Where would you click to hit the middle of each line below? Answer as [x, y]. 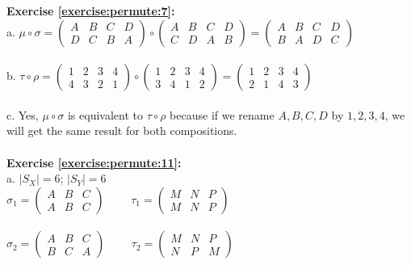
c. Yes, [23, 114]
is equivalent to [105, 114]
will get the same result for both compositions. [122, 130]
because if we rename [222, 114]
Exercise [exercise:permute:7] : [91, 11]
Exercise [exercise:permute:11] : [94, 162]
